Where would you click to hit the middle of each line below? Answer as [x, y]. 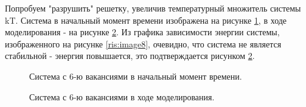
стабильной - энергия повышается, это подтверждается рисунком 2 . [130, 56]
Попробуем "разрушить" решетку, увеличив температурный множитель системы [153, 8]
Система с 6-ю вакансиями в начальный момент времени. [136, 76]
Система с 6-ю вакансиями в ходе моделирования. [122, 96]
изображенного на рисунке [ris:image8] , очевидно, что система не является [143, 43]
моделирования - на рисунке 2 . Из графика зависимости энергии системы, [142, 32]
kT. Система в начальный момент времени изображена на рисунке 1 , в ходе [146, 20]
